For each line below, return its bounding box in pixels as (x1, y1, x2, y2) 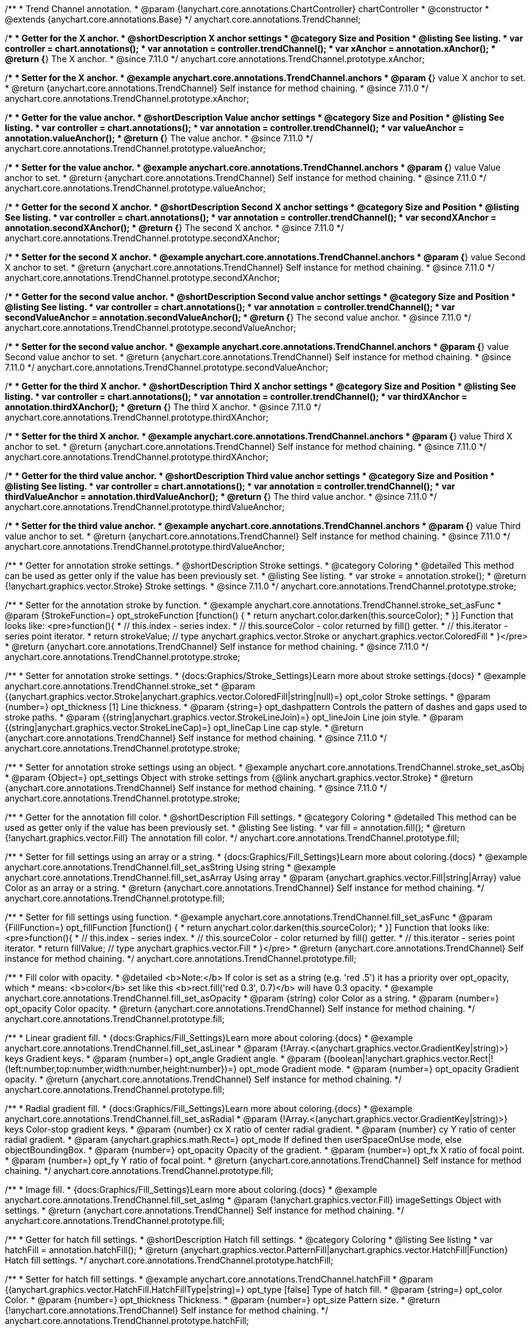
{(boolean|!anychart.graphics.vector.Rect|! (323, 1053, 494, 1064)
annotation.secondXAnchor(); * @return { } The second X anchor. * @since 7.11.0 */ (5, 222, 344, 233)
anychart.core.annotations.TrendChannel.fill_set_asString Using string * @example (5, 862, 336, 872)
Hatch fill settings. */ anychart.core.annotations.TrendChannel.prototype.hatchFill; (5, 1255, 334, 1265)
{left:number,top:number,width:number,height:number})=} (5, 1064, 237, 1074)
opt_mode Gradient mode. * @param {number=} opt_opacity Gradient (239, 1064, 519, 1074)
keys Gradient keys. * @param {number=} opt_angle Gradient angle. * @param (5, 1053, 321, 1064)
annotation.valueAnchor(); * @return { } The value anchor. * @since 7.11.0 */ (5, 133, 313, 143)
